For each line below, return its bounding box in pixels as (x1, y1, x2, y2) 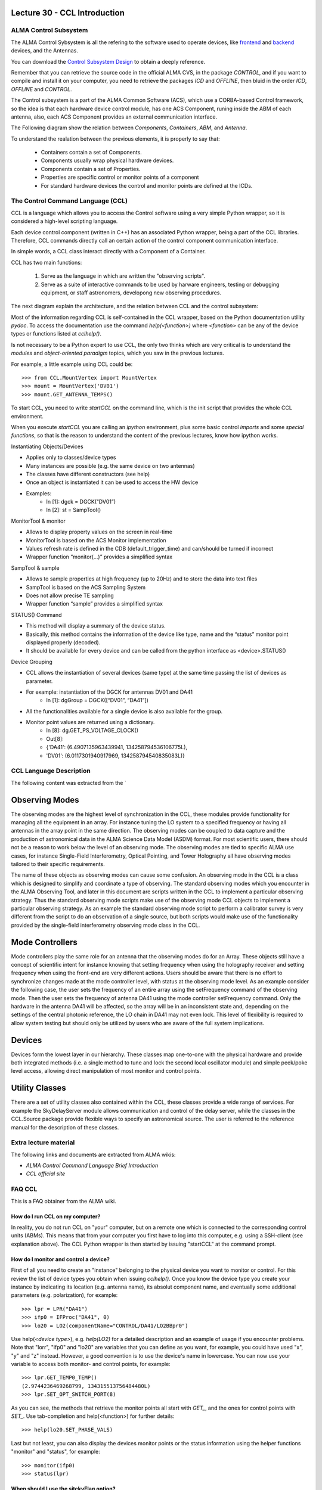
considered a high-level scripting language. (11, 218, 118, 225)
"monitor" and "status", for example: (11, 1448, 101, 1455)
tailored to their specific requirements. (11, 861, 106, 868)
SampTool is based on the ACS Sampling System (26, 583, 146, 591)
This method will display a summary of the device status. (26, 622, 166, 629)
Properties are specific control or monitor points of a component (41, 173, 199, 181)
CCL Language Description (11, 766, 91, 775)
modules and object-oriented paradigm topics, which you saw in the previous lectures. (11, 349, 225, 357)
